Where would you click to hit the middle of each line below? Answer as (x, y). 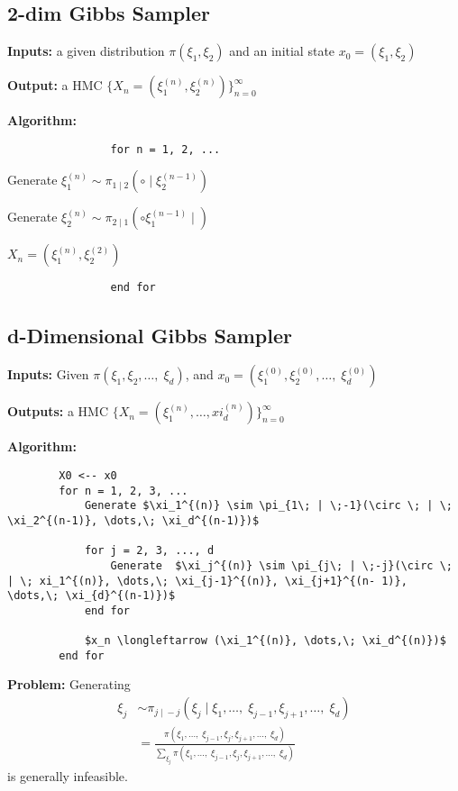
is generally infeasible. (68, 776)
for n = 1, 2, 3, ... (124, 491)
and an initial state (282, 51)
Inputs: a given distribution (86, 51)
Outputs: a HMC (58, 411)
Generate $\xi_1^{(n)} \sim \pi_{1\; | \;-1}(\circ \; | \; (268, 506)
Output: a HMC (55, 85)
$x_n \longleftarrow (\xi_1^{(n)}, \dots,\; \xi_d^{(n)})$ (265, 641)
